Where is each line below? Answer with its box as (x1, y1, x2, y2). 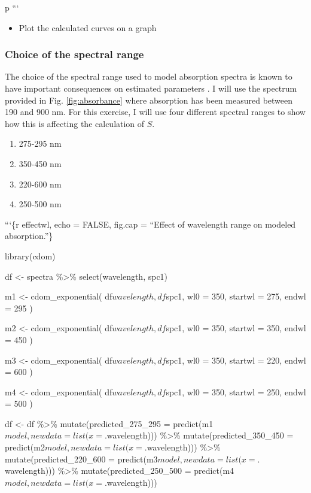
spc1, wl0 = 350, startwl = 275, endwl (166, 290, 306, 303)
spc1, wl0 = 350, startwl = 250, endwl (166, 385, 306, 398)
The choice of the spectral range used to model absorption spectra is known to (5, 70, 292, 83)
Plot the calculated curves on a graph (19, 21, 157, 34)
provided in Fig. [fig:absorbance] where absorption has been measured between (5, 93, 293, 106)
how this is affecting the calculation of (5, 117, 145, 129)
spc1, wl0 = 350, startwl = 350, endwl (166, 322, 306, 334)
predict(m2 (5, 441, 45, 453)
